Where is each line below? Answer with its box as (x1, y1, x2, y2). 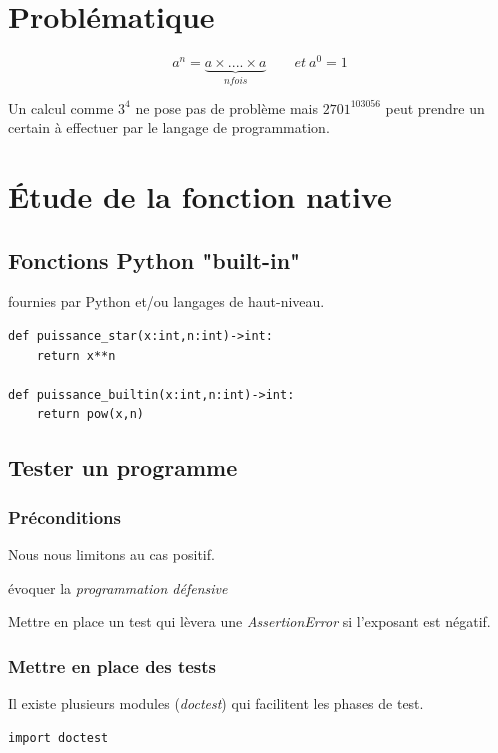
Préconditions (8, 504, 121, 529)
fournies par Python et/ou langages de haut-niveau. (8, 291, 325, 312)
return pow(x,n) (36, 407, 145, 422)
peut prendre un (385, 97, 485, 118)
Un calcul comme (8, 97, 114, 118)
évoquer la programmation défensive (8, 577, 228, 598)
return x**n (36, 348, 116, 363)
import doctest (8, 730, 109, 745)
